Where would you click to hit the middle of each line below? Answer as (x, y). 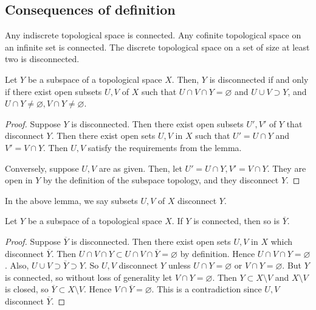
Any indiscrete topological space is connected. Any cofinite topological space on (153, 35)
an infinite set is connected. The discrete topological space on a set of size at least (157, 47)
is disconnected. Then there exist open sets (151, 241)
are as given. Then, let (140, 168)
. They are (287, 168)
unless (179, 265)
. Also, (17, 265)
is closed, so (27, 289)
